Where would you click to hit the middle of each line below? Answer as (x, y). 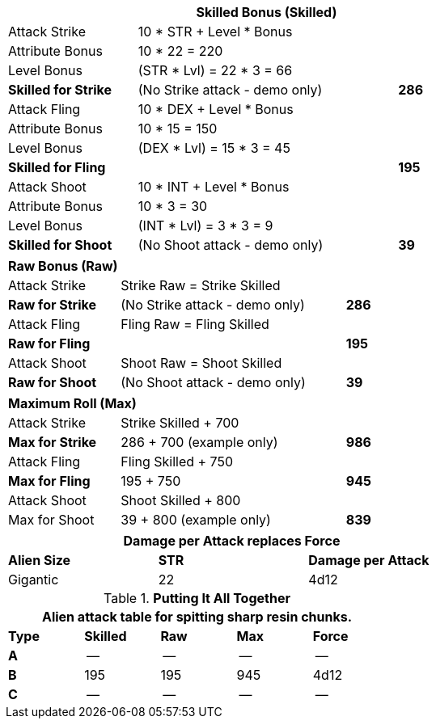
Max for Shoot (51, 520)
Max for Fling (49, 481)
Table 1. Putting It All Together (197, 598)
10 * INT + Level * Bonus (214, 187)
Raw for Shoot (53, 382)
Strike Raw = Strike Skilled (201, 285)
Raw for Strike (52, 305)
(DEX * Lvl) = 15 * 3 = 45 (214, 148)
